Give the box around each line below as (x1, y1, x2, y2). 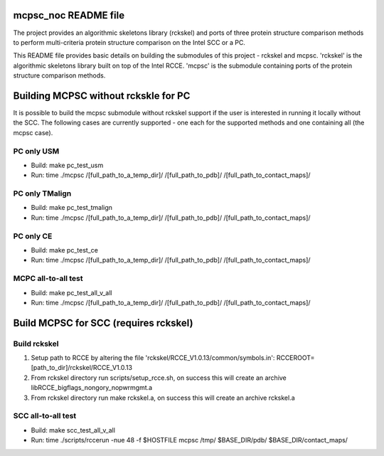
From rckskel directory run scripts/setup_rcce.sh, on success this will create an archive (31, 373, 287, 382)
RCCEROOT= (276, 354, 315, 362)
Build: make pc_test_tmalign (31, 203, 113, 212)
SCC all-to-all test (13, 411, 77, 421)
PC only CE (13, 231, 53, 241)
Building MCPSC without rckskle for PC (13, 90, 191, 102)
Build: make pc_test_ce (31, 245, 99, 254)
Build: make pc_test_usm (31, 161, 104, 169)
